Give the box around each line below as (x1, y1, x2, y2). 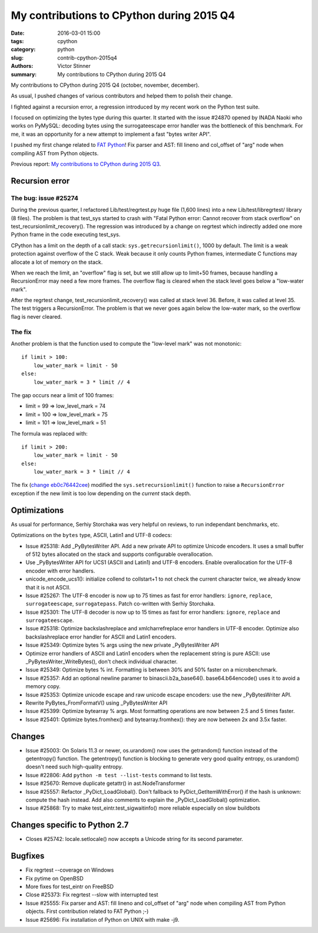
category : (11, 46, 36, 53)
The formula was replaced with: (11, 430, 88, 437)
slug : (11, 54, 24, 61)
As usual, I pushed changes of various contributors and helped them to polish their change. (11, 92, 233, 100)
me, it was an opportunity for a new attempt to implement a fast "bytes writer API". (11, 130, 211, 138)
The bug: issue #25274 (11, 194, 79, 202)
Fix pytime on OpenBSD (25, 875, 84, 882)
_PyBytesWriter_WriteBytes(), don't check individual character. (25, 658, 178, 665)
